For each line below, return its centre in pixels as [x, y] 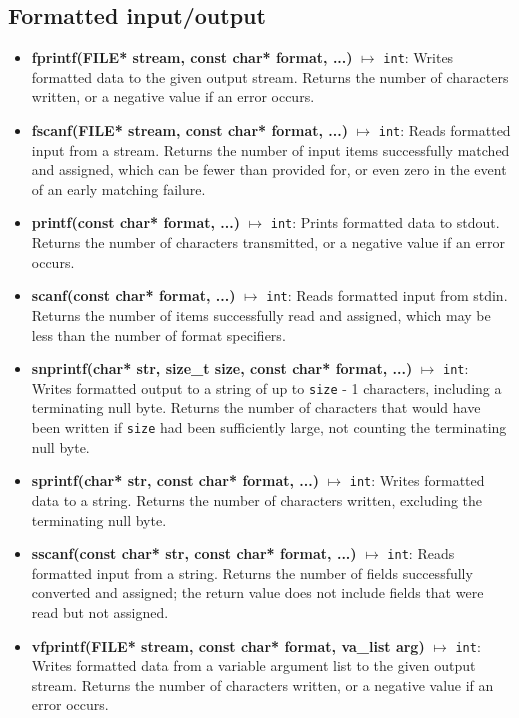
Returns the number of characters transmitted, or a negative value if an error [268, 242]
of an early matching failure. [118, 188]
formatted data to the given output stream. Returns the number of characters [270, 76]
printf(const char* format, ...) [136, 222]
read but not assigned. [100, 612]
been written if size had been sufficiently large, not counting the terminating [269, 427]
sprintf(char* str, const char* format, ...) [175, 480]
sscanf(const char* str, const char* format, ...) [194, 553]
